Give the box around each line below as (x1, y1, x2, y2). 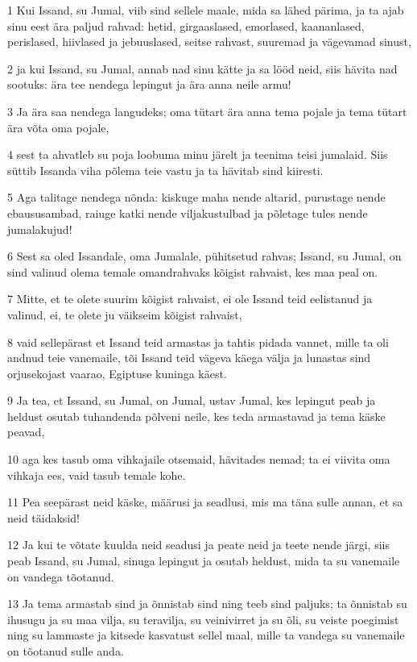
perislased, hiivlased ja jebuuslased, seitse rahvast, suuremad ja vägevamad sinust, (7, 33, 411, 50)
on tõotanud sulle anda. (7, 643, 124, 659)
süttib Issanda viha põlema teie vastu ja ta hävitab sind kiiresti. (7, 161, 324, 178)
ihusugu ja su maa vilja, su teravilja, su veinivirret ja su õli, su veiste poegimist (7, 610, 399, 627)
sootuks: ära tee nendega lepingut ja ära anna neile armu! (7, 76, 291, 93)
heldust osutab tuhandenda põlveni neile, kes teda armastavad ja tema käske (7, 407, 386, 424)
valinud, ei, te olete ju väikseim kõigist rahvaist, (7, 306, 242, 323)
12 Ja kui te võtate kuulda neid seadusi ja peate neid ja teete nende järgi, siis (7, 536, 390, 553)
